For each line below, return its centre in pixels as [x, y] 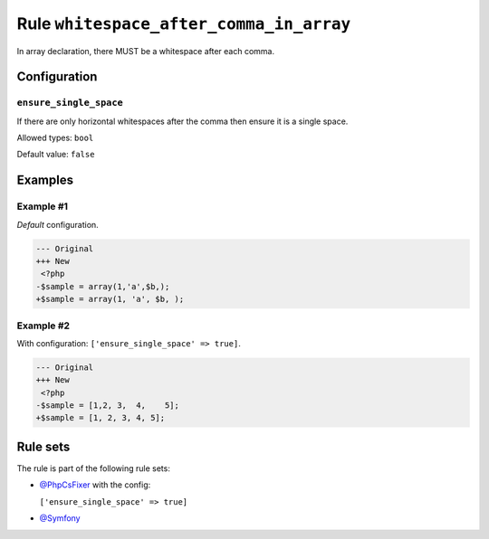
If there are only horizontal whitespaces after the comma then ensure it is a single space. [182, 121]
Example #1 [42, 206]
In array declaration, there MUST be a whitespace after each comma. [146, 51]
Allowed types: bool [55, 138]
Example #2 [43, 326]
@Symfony [60, 518]
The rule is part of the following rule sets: [94, 468]
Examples [45, 180]
